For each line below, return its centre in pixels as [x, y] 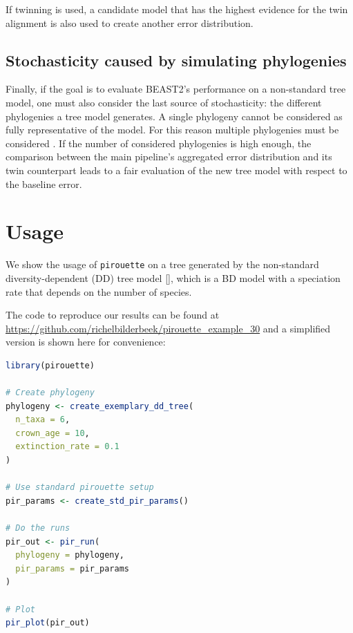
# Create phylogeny [50, 393]
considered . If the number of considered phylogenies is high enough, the [159, 143]
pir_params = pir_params [72, 568]
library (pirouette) [50, 365]
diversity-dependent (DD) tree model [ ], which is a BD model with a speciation [173, 277]
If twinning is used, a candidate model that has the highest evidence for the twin [177, 9]
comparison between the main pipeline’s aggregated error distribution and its [169, 157]
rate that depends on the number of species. [99, 291]
